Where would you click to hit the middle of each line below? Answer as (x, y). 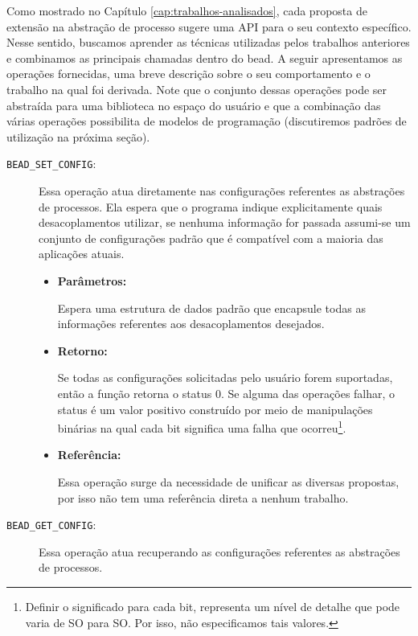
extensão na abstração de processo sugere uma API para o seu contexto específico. (209, 26)
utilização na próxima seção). (78, 136)
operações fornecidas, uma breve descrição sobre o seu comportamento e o (189, 74)
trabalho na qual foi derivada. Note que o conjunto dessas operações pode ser (197, 89)
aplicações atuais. (82, 254)
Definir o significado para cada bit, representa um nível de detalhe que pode (213, 606)
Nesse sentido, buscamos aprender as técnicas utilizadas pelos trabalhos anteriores (208, 42)
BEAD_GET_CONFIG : (51, 525)
